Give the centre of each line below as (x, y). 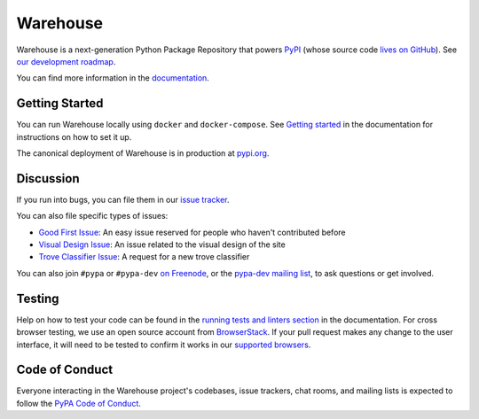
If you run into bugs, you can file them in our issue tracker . (123, 199)
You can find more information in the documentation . (113, 78)
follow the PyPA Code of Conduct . (79, 403)
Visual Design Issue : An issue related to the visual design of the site (162, 244)
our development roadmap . (66, 61)
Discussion (48, 178)
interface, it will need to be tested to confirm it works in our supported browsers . (164, 345)
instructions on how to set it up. (74, 136)
